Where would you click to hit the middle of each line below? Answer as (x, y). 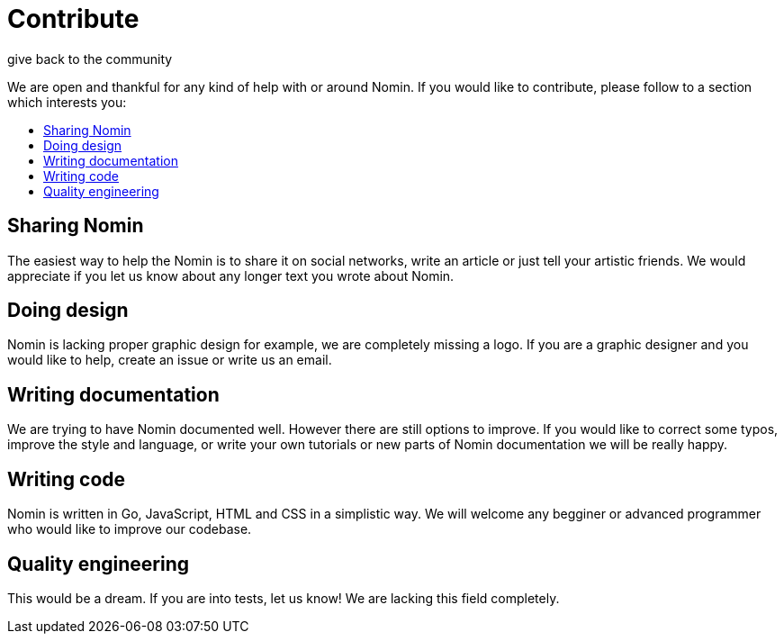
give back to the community (90, 59)
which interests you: (67, 102)
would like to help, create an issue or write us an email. (170, 360)
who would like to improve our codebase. (130, 529)
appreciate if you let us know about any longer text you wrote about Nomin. (231, 275)
